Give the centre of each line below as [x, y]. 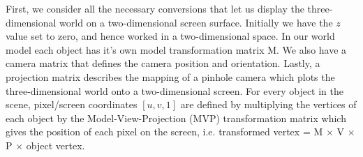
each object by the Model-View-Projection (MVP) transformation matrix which [176, 118]
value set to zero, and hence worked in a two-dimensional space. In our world [170, 36]
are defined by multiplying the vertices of [268, 104]
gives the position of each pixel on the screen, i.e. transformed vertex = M [164, 132]
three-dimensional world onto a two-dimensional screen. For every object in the [175, 90]
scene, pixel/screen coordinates [72, 104]
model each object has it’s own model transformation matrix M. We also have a [176, 49]
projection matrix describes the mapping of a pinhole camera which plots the [170, 76]
